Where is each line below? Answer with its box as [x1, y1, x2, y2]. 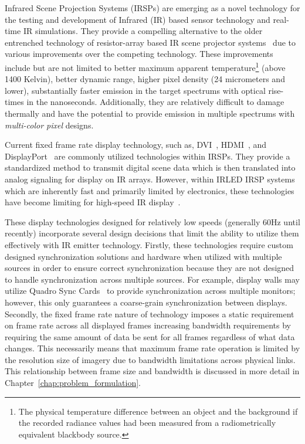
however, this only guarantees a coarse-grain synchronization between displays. [5, 296, 287, 308]
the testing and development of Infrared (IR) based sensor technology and [5, 13, 270, 25]
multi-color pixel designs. [5, 118, 94, 131]
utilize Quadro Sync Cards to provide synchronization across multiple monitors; [5, 284, 296, 297]
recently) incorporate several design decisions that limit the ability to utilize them [5, 227, 299, 239]
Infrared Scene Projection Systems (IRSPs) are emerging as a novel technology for [5, 2, 300, 13]
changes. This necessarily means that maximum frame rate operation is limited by [5, 342, 300, 354]
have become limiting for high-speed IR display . [5, 196, 181, 208]
